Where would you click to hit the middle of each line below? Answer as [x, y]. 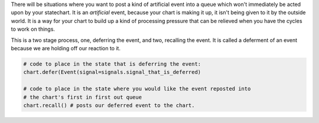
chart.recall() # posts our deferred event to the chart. [109, 105]
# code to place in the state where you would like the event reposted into [137, 89]
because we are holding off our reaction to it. [66, 48]
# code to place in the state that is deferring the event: [112, 64]
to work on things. [33, 29]
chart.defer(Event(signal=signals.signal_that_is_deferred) [112, 72]
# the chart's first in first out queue [82, 97]
